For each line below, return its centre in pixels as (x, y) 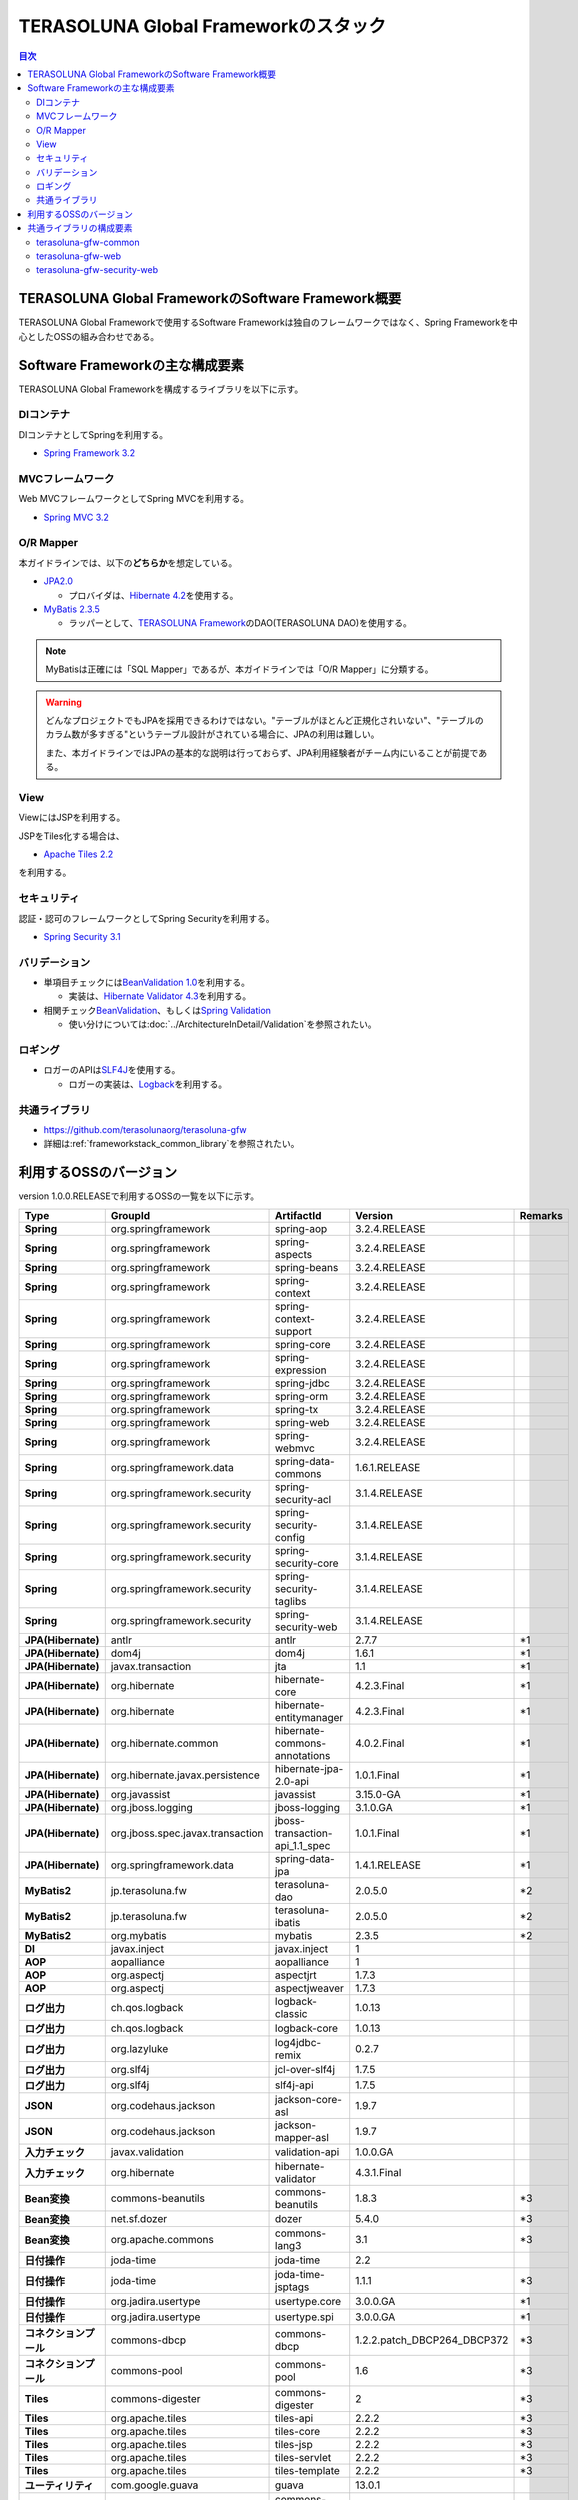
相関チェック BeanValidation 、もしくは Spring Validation (157, 1010)
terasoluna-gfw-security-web (97, 270)
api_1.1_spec (303, 1845)
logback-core (307, 2028)
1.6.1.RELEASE (388, 1467)
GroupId (130, 1215)
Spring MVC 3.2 (76, 517)
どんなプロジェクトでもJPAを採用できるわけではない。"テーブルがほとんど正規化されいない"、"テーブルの (264, 720)
